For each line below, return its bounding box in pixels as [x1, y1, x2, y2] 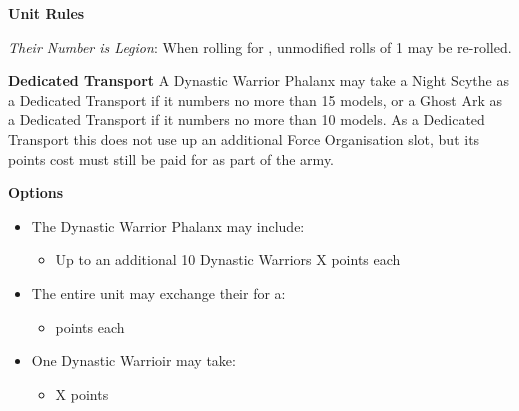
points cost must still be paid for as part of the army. [8, 148, 335, 169]
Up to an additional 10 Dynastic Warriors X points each [55, 249, 401, 270]
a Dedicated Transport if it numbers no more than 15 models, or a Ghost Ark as [8, 89, 503, 110]
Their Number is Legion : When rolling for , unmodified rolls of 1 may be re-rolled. [8, 36, 512, 57]
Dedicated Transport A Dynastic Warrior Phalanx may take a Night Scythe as [8, 70, 509, 91]
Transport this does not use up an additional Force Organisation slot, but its [8, 128, 480, 149]
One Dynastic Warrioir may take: [31, 350, 236, 371]
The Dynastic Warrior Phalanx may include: [31, 215, 305, 236]
